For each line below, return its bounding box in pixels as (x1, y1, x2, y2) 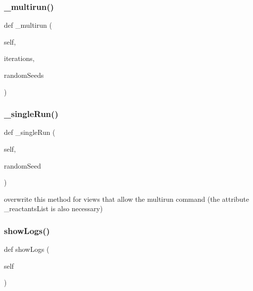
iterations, (4, 53, 35, 63)
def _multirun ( (4, 20, 52, 30)
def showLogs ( (4, 244, 50, 254)
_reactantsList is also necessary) (4, 203, 103, 214)
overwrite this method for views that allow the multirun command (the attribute (4, 193, 250, 204)
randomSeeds (4, 70, 44, 80)
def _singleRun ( (4, 127, 55, 137)
